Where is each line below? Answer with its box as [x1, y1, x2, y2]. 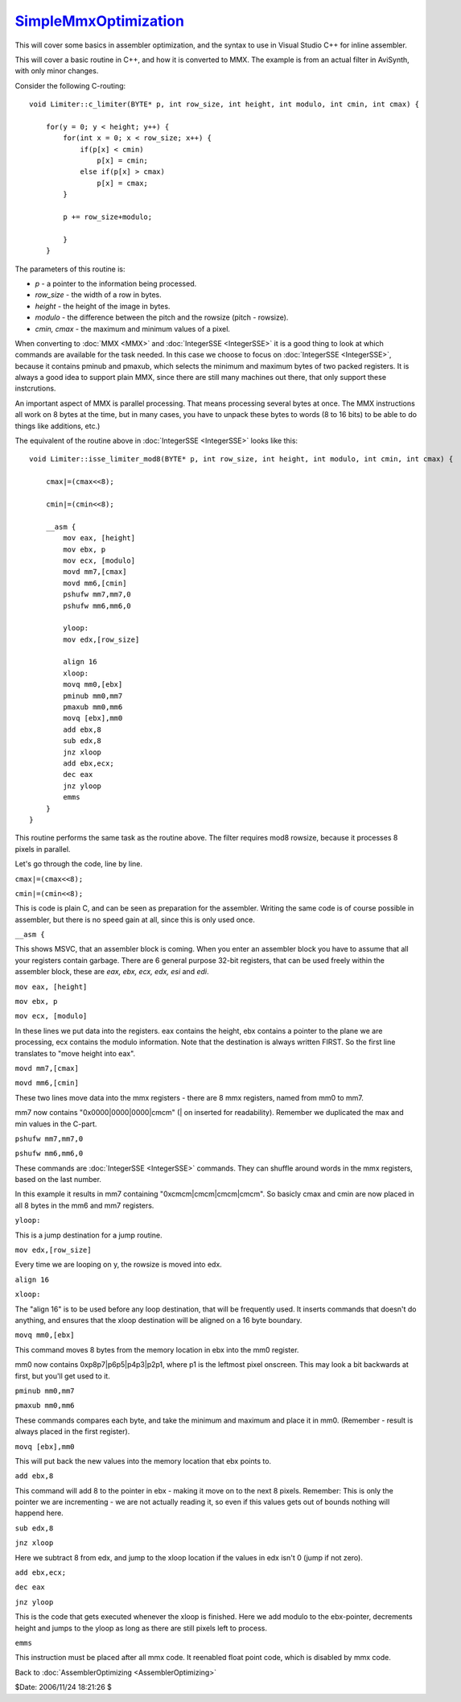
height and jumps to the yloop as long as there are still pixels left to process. [14, 1623, 267, 1633]
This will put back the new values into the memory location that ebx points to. [14, 1456, 272, 1465]
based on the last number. [14, 1175, 102, 1184]
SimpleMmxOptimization [14, 12, 185, 30]
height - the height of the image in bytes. [35, 301, 171, 311]
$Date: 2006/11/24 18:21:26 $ [14, 1683, 112, 1692]
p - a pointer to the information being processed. [35, 279, 197, 288]
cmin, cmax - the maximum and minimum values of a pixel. [35, 324, 231, 333]
